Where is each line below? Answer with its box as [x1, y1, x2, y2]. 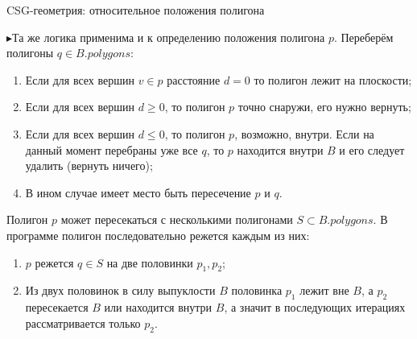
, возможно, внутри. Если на [234, 125, 374, 142]
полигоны [6, 44, 54, 61]
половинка [231, 282, 283, 299]
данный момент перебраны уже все [25, 141, 198, 158]
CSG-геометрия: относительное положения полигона [6, 2, 265, 18]
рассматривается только [25, 314, 141, 331]
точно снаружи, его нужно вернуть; [237, 98, 411, 115]
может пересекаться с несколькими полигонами [60, 211, 293, 228]
